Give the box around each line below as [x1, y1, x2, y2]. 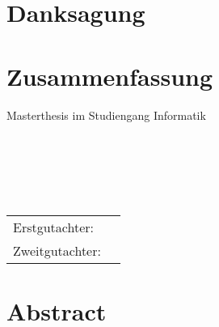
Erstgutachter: [13, 218, 94, 237]
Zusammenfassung [6, 59, 213, 92]
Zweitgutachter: [13, 241, 101, 261]
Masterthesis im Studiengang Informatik [6, 106, 206, 123]
